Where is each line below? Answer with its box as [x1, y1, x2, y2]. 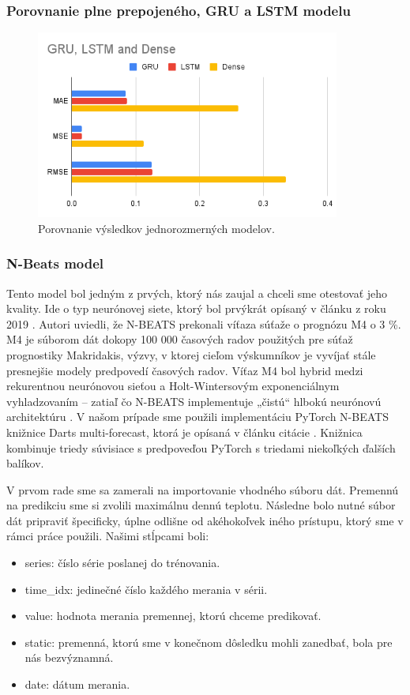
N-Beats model [6, 254, 104, 273]
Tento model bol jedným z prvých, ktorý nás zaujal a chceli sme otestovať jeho [6, 284, 388, 301]
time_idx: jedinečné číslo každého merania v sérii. [24, 580, 268, 597]
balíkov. [6, 455, 44, 471]
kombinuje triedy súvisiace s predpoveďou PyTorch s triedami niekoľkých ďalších [6, 439, 396, 456]
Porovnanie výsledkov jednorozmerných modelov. [38, 220, 275, 236]
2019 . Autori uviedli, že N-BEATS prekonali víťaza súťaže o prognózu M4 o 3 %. [6, 315, 401, 332]
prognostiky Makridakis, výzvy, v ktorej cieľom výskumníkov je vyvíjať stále [6, 346, 376, 363]
